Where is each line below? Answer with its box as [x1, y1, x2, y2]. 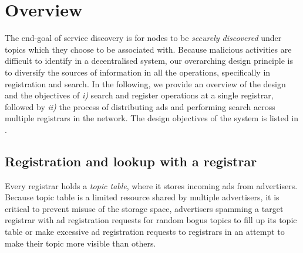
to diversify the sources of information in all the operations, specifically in [5, 66, 271, 78]
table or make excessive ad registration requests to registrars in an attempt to [5, 225, 285, 238]
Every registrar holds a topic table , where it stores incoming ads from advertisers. [5, 179, 298, 192]
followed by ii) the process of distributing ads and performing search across [5, 100, 275, 112]
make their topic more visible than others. [5, 237, 156, 249]
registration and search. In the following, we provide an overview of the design [5, 77, 286, 90]
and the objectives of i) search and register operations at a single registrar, [5, 89, 274, 101]
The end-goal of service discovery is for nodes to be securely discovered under [5, 32, 282, 44]
